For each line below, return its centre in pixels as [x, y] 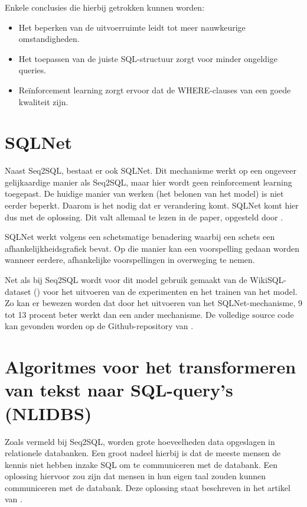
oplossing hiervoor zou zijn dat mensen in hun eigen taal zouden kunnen [135, 476]
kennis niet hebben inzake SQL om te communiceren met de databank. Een [141, 464]
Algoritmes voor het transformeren [151, 367]
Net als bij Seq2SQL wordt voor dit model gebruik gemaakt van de [126, 280]
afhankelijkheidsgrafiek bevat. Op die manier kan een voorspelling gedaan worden [152, 248]
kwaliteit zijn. [43, 101]
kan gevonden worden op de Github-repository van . [99, 326]
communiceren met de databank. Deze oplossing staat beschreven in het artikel [148, 487]
